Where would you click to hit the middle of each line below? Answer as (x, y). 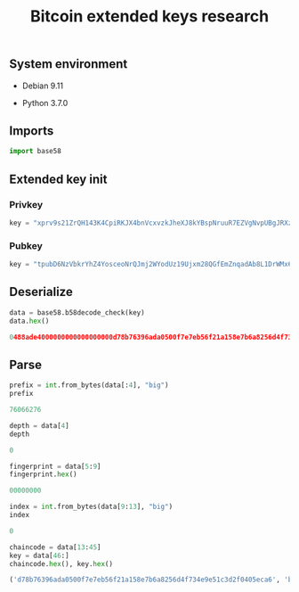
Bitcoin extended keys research (149, 16)
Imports (32, 131)
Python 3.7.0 (45, 103)
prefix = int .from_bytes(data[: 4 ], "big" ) (89, 385)
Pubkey (26, 245)
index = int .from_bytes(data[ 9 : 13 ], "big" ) (91, 507)
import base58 (36, 152)
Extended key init (58, 179)
